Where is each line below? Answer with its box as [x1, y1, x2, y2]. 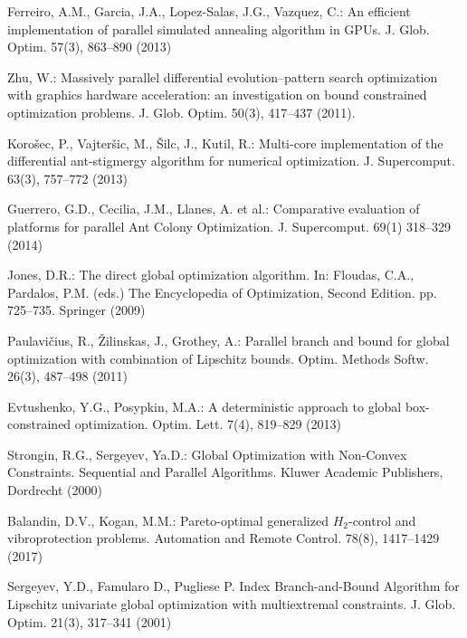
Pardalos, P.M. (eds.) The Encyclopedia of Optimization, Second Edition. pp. [7, 282, 437, 301]
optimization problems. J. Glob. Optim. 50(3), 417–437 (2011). [7, 102, 356, 121]
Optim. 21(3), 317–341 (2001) [7, 612, 172, 631]
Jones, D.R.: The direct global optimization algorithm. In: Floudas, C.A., [7, 265, 415, 284]
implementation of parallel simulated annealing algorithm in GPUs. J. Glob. [7, 19, 430, 38]
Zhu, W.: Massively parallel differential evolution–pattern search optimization [7, 67, 438, 86]
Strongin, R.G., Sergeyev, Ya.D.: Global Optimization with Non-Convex [7, 444, 407, 463]
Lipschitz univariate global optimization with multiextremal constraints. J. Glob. [7, 595, 456, 614]
